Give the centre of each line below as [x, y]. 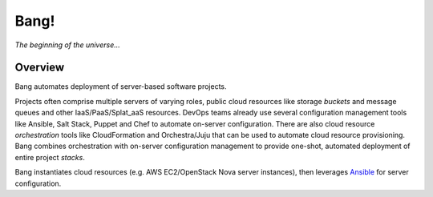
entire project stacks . [50, 157]
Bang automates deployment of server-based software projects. [121, 86]
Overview [40, 68]
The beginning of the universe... [67, 45]
